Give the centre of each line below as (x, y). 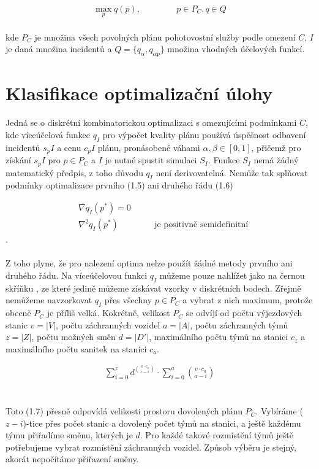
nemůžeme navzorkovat (49, 300)
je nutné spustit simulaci (151, 160)
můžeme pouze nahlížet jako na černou (232, 275)
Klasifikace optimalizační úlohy (139, 93)
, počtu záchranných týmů (239, 324)
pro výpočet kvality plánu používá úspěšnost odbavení (204, 134)
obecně (18, 313)
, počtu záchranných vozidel (108, 324)
